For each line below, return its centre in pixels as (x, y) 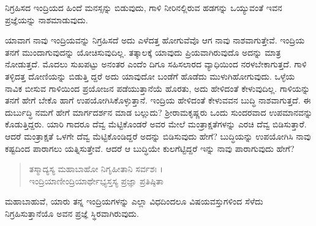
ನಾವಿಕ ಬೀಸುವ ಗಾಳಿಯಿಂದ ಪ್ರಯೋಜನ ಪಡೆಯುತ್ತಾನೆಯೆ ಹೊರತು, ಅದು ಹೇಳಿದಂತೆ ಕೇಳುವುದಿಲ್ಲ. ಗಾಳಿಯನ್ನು (158, 88)
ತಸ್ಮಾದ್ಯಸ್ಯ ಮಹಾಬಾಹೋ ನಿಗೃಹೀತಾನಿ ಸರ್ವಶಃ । (96, 169)
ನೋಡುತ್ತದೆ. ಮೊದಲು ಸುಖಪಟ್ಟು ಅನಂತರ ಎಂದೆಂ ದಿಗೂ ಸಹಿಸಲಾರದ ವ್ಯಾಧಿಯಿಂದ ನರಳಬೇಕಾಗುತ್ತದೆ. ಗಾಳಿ (156, 64)
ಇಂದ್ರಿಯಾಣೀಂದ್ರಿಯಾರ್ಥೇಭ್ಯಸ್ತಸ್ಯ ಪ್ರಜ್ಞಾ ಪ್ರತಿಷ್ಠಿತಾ (96, 180)
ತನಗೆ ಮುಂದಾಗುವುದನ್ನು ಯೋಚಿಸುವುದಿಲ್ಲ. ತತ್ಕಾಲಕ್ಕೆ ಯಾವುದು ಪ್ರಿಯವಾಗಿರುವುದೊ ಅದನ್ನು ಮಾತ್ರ (143, 52)
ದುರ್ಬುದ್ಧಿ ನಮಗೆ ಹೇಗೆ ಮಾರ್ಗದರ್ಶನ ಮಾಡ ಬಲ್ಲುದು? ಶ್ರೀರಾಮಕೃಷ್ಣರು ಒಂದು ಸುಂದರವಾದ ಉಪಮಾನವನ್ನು (159, 112)
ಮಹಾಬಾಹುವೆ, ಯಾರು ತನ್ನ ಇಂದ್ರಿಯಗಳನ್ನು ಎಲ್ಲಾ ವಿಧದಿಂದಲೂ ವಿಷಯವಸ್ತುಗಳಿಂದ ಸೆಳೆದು (134, 201)
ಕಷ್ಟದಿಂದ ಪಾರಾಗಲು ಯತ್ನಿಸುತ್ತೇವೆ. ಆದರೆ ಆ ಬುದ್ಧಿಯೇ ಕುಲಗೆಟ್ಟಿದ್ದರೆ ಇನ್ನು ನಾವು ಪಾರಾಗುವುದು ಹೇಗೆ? (150, 148)
